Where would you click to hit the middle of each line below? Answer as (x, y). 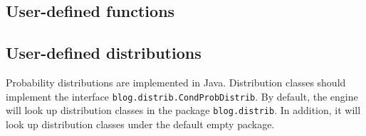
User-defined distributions (104, 53)
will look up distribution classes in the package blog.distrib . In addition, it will (183, 110)
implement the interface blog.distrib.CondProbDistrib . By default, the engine (182, 96)
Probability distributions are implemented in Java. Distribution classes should (176, 82)
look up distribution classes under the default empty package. (140, 124)
